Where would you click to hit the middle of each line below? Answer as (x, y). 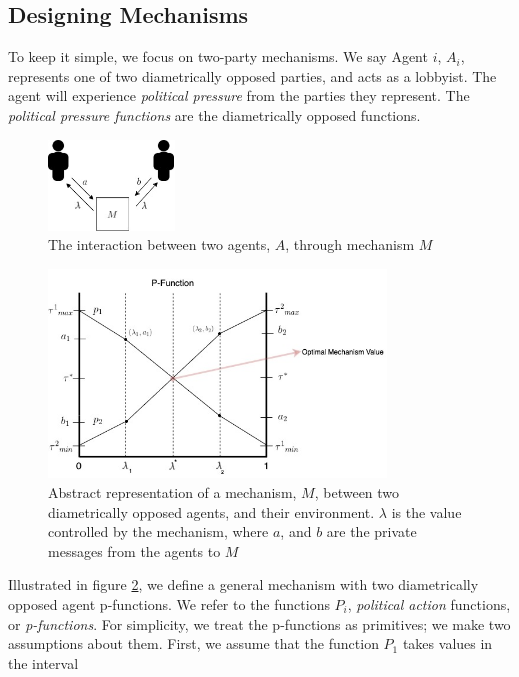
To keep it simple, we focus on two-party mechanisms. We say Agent (218, 56)
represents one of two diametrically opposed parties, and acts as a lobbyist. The (252, 75)
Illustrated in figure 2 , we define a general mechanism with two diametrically (243, 584)
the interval (43, 662)
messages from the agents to (134, 550)
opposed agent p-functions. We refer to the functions (169, 603)
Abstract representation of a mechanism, (172, 492)
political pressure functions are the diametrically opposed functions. (214, 114)
